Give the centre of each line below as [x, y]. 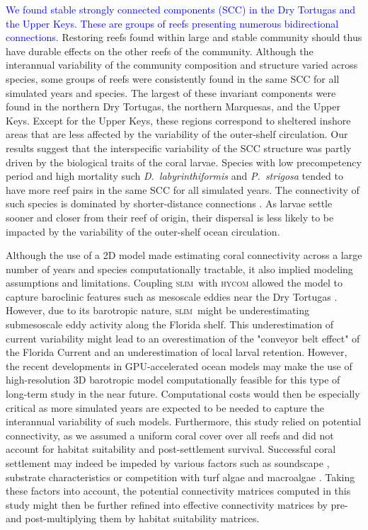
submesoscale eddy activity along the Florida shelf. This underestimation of [170, 324]
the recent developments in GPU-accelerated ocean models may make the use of [179, 365]
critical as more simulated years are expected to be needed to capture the [165, 407]
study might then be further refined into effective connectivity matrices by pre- [177, 504]
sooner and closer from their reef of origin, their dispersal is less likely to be [170, 217]
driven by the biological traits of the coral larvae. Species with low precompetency [184, 162]
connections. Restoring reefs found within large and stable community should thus [184, 37]
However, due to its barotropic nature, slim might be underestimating [158, 310]
